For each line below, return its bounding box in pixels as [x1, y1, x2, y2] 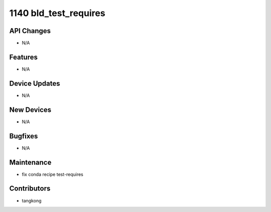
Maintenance [9, 158, 52, 166]
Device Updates [9, 79, 60, 88]
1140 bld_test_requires [9, 8, 105, 19]
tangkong [22, 197, 42, 203]
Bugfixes [9, 132, 38, 140]
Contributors [9, 184, 51, 193]
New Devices [9, 105, 52, 114]
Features [9, 53, 38, 61]
